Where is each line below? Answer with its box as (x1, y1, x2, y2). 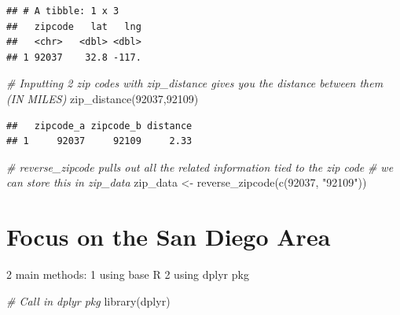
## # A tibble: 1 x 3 (6, 6, 119, 17)
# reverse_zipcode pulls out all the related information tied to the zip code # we (6, 158, 394, 175)
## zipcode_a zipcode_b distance (6, 120, 193, 132)
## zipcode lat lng (6, 20, 141, 32)
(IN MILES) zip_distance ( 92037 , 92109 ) (6, 90, 199, 106)
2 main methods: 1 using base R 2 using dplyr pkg (6, 266, 249, 283)
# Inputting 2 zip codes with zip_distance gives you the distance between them (6, 75, 383, 91)
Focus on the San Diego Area (6, 220, 331, 253)
